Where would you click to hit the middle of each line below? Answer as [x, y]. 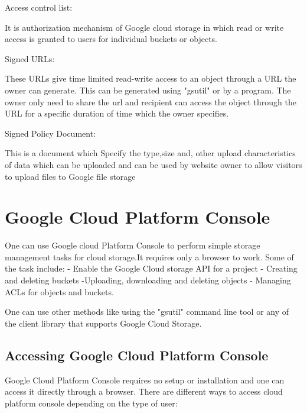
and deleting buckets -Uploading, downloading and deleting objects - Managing [148, 280]
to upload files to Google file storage [70, 176]
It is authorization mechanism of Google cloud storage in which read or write [144, 27]
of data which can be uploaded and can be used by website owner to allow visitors [153, 164]
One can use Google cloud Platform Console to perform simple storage [133, 245]
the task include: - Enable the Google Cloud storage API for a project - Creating [151, 268]
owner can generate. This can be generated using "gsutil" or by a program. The [148, 90]
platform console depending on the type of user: [91, 403]
